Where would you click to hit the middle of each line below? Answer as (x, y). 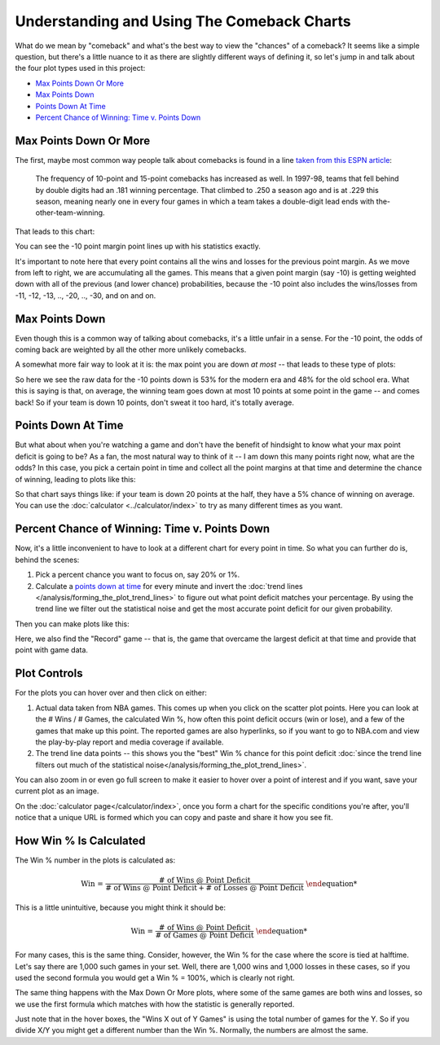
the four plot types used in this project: (80, 68)
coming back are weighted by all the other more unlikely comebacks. (131, 349)
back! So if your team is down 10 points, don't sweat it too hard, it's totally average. (155, 402)
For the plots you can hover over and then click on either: (111, 693)
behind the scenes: (47, 560)
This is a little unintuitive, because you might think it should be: (120, 907)
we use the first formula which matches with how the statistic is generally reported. (155, 1004)
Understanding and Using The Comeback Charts (183, 21)
